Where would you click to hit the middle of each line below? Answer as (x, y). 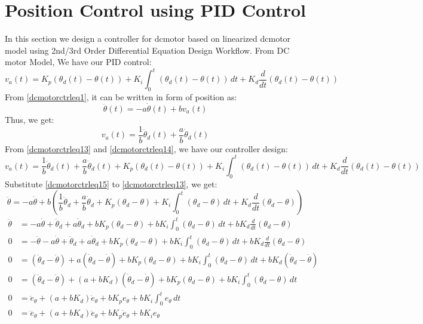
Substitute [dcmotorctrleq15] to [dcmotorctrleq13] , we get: (111, 183)
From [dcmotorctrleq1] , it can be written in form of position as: (121, 97)
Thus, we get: (30, 120)
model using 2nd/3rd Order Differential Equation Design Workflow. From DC (147, 50)
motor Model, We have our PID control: (78, 62)
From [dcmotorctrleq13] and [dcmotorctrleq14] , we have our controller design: (146, 148)
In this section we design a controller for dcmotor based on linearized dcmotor (148, 38)
